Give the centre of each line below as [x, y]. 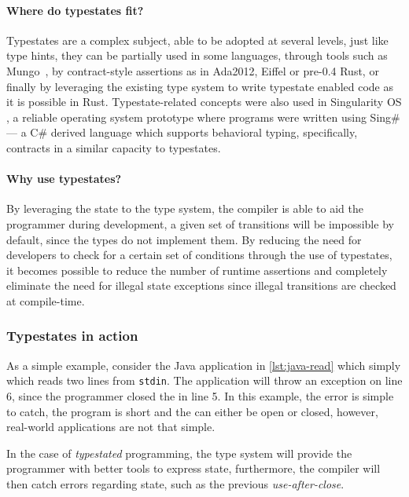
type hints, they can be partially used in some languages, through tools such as [197, 55]
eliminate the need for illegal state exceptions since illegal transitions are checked [201, 285]
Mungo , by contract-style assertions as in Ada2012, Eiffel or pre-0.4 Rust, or [193, 70]
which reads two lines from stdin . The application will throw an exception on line [204, 380]
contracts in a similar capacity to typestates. [114, 147]
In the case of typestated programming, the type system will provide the [179, 453]
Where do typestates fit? [75, 10]
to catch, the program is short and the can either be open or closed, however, [192, 411]
